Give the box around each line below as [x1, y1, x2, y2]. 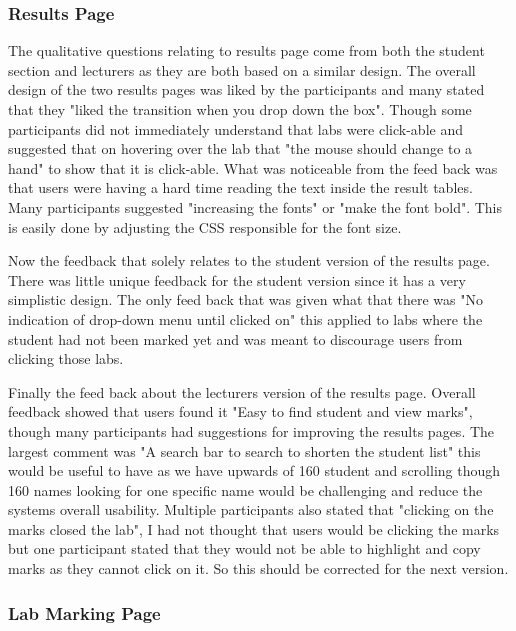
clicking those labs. [8, 348, 124, 369]
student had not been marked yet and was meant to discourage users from [8, 328, 463, 349]
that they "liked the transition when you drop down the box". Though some [8, 99, 472, 119]
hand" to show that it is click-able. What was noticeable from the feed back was [8, 157, 498, 178]
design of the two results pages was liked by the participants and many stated [8, 79, 485, 100]
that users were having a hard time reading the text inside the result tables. [8, 177, 473, 198]
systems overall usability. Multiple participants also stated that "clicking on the [8, 499, 494, 520]
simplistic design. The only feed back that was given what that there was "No [8, 289, 484, 310]
